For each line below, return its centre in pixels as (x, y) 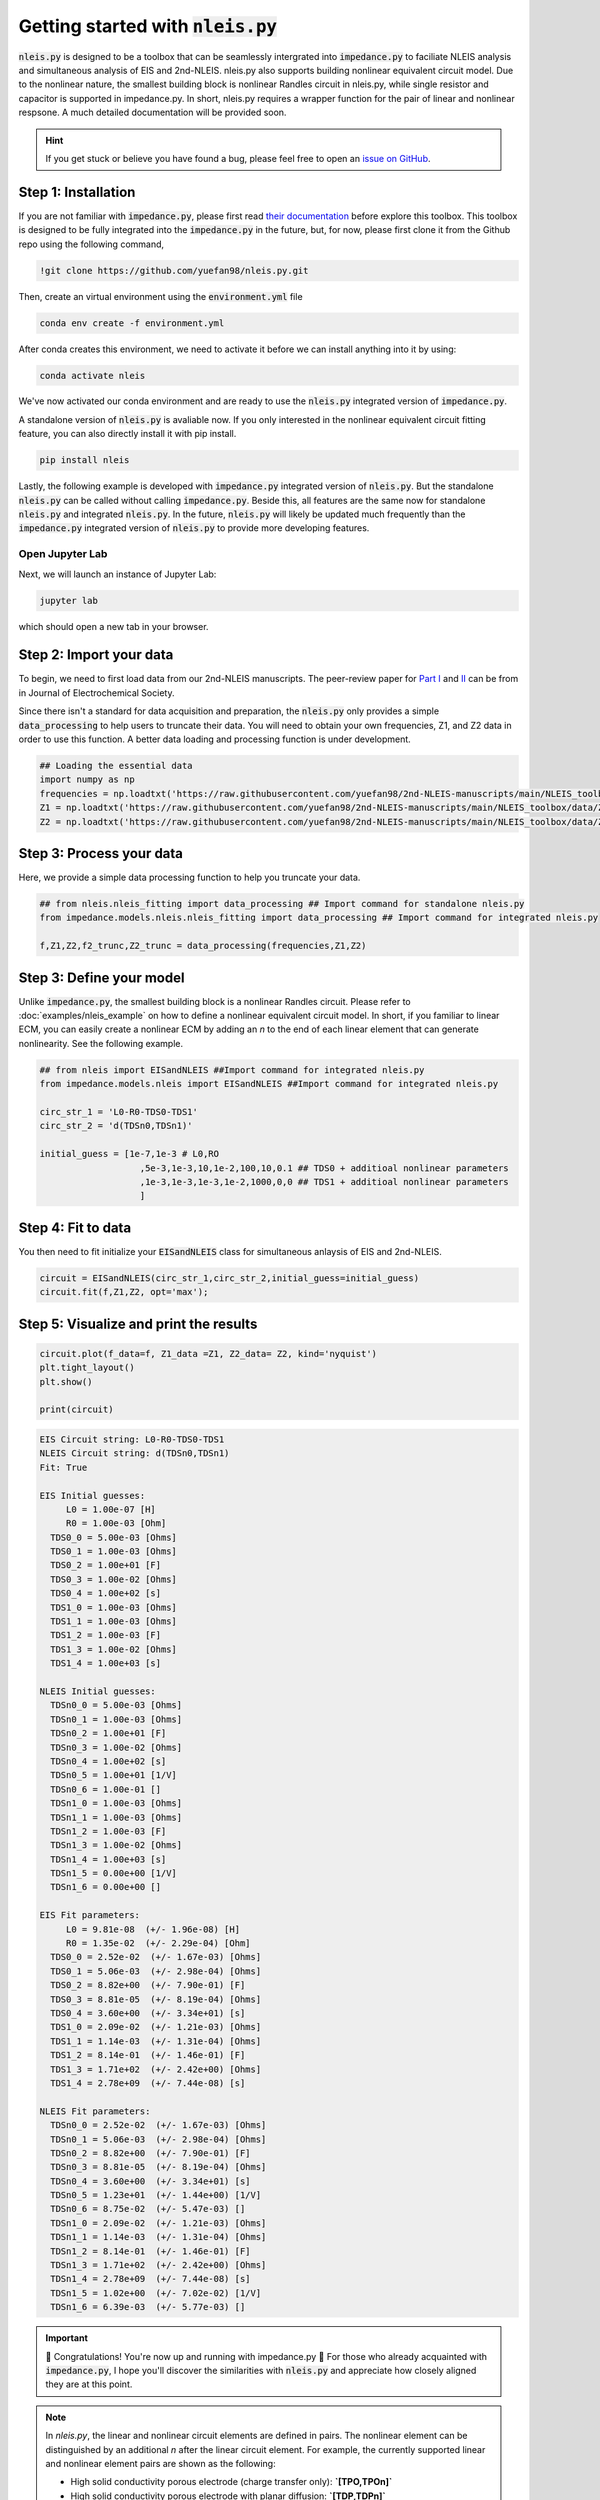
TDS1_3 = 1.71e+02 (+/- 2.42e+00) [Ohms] (156, 2069)
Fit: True (63, 1467)
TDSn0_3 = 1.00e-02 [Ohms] (116, 1747)
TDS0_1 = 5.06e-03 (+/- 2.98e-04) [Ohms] (156, 1971)
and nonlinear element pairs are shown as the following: (160, 2463)
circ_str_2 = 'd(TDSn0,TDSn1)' (116, 1126)
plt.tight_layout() (87, 1368)
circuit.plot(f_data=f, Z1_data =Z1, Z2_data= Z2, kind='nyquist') (208, 1353)
